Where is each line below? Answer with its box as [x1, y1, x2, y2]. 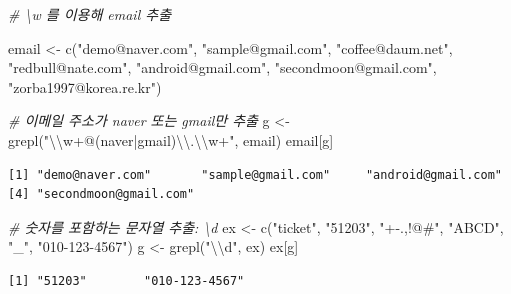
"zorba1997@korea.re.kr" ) [8, 76, 162, 97]
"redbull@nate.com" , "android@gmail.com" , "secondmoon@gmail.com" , [8, 57, 437, 78]
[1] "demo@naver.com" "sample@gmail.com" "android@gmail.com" [8, 167, 502, 182]
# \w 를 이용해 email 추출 [8, 4, 172, 24]
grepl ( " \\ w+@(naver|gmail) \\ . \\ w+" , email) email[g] [8, 129, 334, 150]
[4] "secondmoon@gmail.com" [8, 187, 195, 202]
